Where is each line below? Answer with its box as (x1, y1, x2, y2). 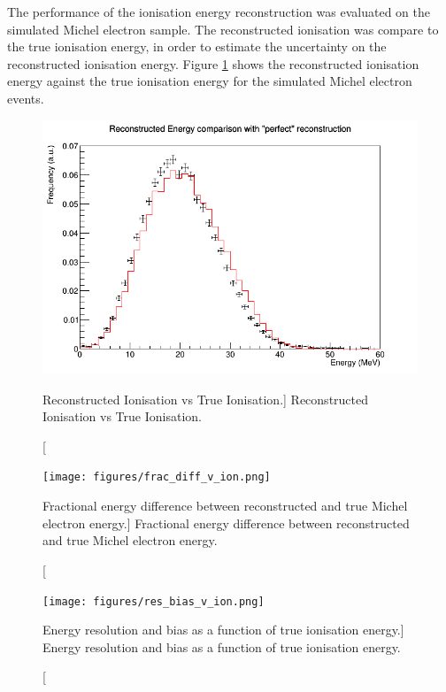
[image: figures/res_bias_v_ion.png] (42, 595, 265, 608)
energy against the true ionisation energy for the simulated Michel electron (7, 72, 412, 90)
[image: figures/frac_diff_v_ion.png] (42, 471, 271, 484)
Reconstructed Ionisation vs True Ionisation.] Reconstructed (42, 389, 369, 408)
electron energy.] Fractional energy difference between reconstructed (42, 513, 410, 532)
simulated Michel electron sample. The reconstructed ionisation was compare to (7, 19, 439, 38)
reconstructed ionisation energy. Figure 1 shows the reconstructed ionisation (7, 54, 419, 73)
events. (7, 88, 44, 107)
